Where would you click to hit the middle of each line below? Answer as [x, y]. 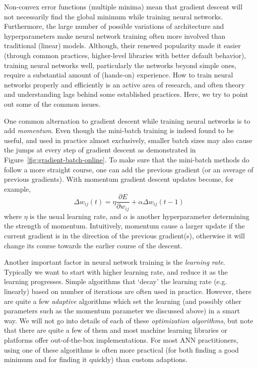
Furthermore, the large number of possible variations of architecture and [114, 26]
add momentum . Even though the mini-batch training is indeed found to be [119, 130]
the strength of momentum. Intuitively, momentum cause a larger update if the [125, 226]
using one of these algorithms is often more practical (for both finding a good [122, 349]
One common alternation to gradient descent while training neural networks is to [127, 120]
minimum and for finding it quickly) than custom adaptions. [96, 359]
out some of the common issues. [52, 104]
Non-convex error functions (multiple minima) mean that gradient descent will [123, 6]
